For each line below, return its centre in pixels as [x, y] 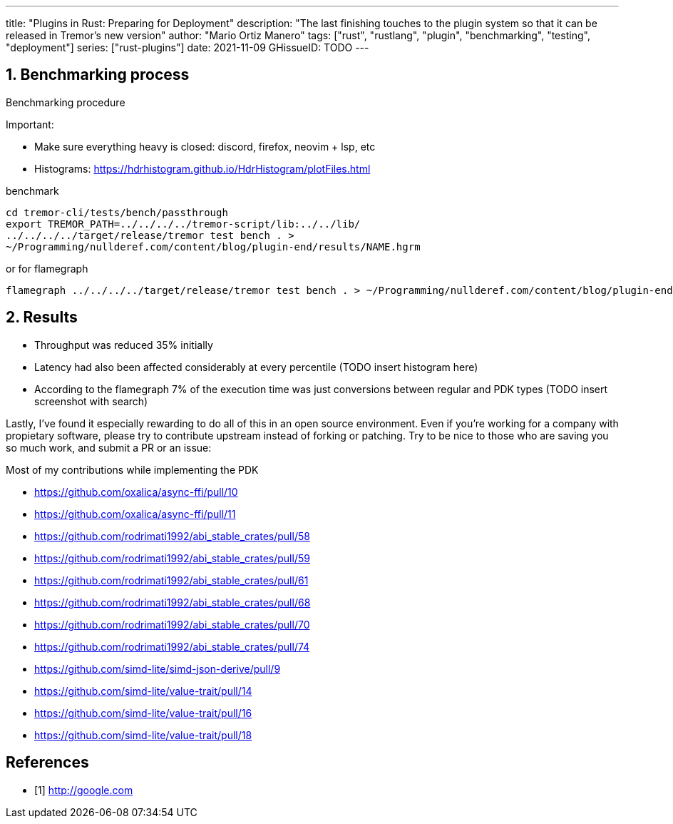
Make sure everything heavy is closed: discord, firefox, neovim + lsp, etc [205, 146]
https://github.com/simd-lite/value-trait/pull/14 [143, 691]
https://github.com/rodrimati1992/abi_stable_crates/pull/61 [171, 580]
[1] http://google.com [84, 790]
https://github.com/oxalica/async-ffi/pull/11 [135, 514]
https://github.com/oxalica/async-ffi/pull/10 [136, 492]
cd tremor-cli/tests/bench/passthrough [117, 212]
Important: [30, 124]
